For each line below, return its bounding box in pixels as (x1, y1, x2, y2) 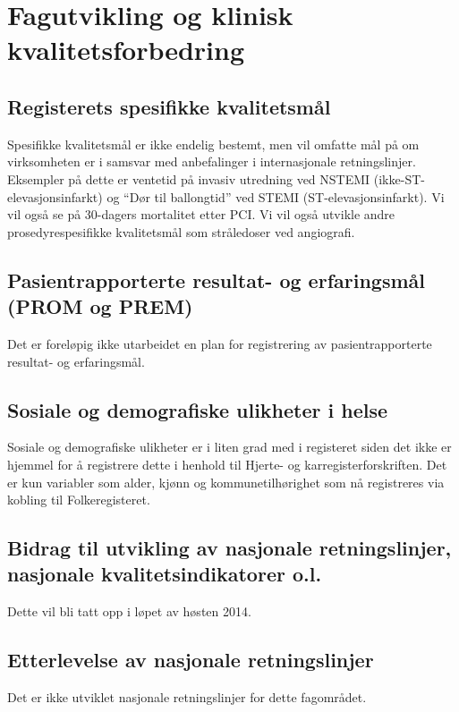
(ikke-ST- (373, 169, 425, 188)
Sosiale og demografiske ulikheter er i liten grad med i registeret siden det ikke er (7, 437, 452, 456)
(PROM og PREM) (7, 292, 193, 320)
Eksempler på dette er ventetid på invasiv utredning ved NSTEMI (7, 169, 370, 188)
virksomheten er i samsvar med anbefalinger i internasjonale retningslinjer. (7, 152, 416, 171)
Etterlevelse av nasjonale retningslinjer (7, 646, 374, 674)
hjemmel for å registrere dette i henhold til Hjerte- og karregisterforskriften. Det (7, 454, 447, 473)
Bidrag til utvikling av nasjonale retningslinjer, (7, 534, 452, 562)
